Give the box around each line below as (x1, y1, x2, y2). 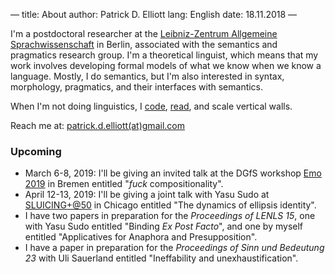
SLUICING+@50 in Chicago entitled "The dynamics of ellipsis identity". (24, 199, 317, 211)
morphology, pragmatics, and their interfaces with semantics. (10, 81, 264, 93)
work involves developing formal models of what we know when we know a (10, 60, 322, 71)
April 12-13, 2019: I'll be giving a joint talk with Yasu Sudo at (24, 189, 270, 201)
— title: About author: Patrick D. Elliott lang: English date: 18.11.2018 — (10, 9, 298, 20)
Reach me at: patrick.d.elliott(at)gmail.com (10, 120, 185, 131)
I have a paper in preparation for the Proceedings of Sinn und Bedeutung (24, 242, 325, 254)
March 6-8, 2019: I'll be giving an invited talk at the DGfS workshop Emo (24, 167, 322, 179)
